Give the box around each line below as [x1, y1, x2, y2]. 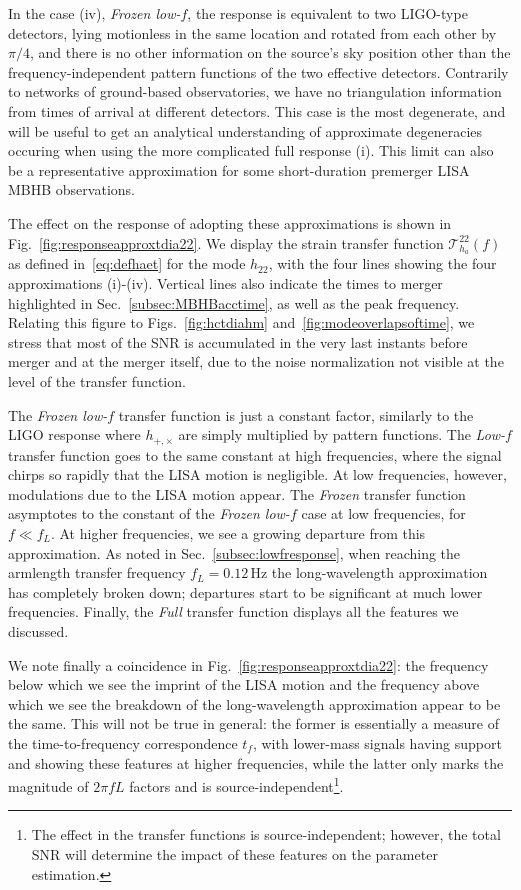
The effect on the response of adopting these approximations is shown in [8, 212, 452, 233]
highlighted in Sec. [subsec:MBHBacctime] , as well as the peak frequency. [8, 292, 460, 313]
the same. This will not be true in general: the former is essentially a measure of [8, 713, 499, 734]
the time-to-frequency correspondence [8, 732, 238, 753]
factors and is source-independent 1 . [129, 773, 344, 796]
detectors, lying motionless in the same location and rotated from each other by [8, 22, 497, 43]
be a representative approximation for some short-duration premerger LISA [8, 159, 470, 180]
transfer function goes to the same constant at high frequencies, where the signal [8, 444, 502, 465]
